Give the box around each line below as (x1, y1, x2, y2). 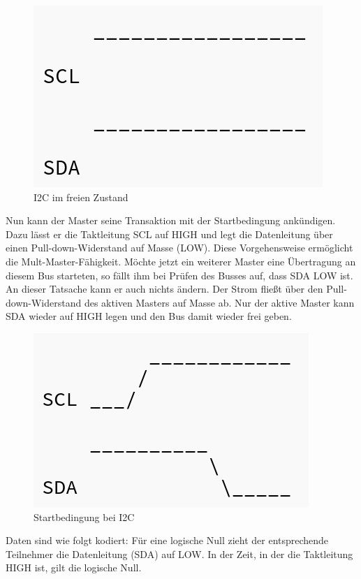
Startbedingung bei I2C (34, 509, 135, 524)
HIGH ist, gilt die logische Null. (6, 560, 142, 575)
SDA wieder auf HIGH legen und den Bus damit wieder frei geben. (6, 309, 292, 323)
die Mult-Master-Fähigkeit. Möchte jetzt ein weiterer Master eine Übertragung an (6, 254, 356, 268)
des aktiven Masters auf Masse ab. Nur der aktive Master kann (84, 295, 355, 309)
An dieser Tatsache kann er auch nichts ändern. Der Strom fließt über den (6, 281, 323, 296)
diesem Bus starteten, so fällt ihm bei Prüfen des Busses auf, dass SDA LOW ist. (6, 267, 353, 282)
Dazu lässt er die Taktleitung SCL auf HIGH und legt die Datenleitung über (6, 226, 333, 241)
